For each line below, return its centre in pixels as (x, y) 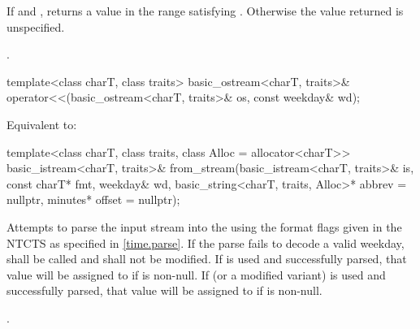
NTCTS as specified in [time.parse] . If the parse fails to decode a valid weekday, (206, 242)
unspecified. (36, 26)
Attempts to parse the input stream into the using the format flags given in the (204, 226)
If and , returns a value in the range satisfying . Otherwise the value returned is (205, 11)
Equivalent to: (42, 124)
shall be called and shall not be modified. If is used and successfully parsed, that (207, 259)
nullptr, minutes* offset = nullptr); (93, 199)
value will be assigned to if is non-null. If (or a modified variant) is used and (196, 274)
